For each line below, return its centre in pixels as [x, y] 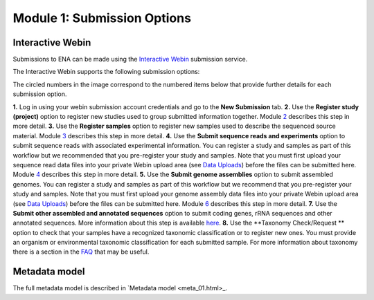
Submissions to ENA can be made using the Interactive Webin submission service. [130, 59]
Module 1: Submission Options [102, 18]
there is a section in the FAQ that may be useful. [81, 252]
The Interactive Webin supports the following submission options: [106, 72]
